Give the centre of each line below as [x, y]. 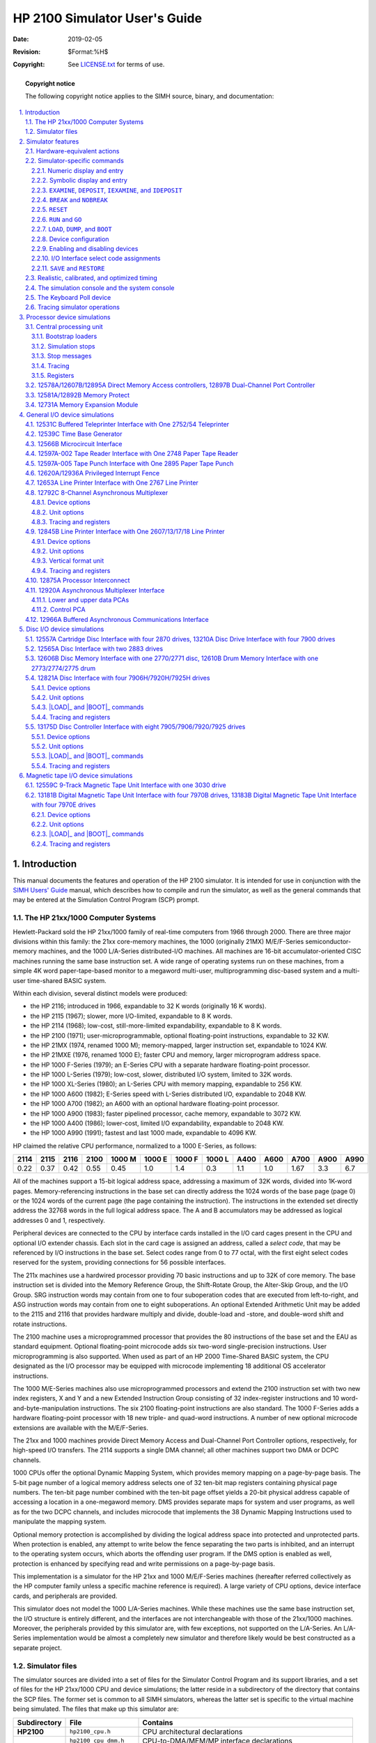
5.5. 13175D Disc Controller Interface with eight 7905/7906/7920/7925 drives [135, 727]
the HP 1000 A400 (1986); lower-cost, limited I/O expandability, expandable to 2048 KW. [157, 1123]
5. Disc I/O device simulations [62, 629]
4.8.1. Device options [61, 503]
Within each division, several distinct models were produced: [100, 993]
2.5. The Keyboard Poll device [68, 297]
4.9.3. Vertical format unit [68, 561]
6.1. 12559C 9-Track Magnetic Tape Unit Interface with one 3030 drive [126, 785]
